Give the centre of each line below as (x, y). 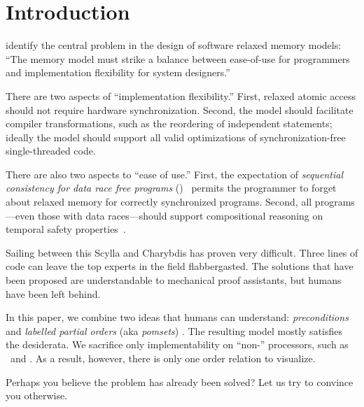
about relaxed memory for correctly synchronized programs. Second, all (159, 202)
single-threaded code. (51, 151)
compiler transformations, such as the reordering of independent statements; (169, 123)
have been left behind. (53, 293)
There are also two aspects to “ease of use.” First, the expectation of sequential (175, 174)
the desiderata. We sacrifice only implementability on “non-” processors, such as (177, 344)
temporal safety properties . (66, 229)
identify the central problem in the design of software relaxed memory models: (174, 45)
